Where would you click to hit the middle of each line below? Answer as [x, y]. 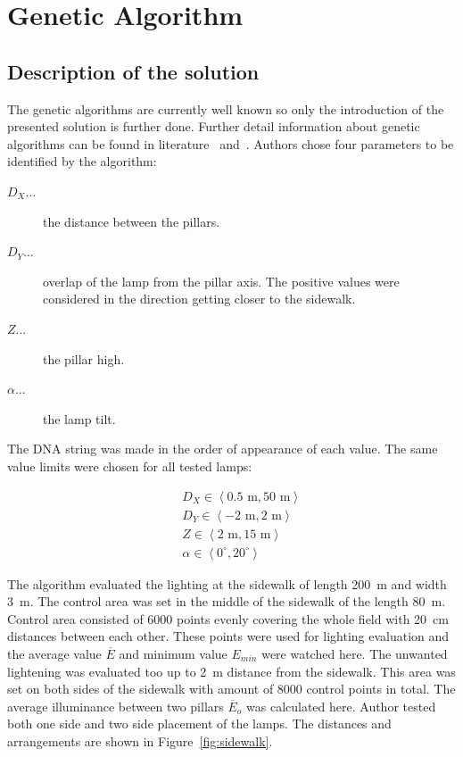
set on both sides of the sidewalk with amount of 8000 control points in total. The [231, 689]
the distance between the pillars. [132, 221]
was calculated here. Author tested [341, 706]
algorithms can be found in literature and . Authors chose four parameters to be [231, 143]
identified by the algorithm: [82, 161]
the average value [54, 653]
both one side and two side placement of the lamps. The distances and [199, 724]
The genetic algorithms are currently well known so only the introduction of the [226, 108]
